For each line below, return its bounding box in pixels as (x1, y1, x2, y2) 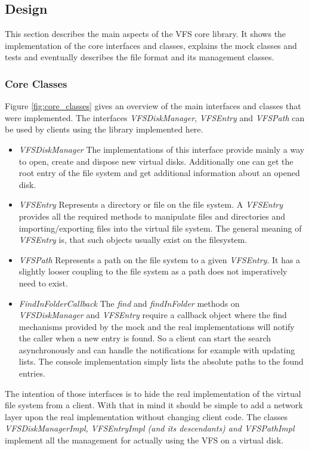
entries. (18, 367, 45, 380)
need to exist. (18, 276, 68, 289)
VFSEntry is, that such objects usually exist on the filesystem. (18, 233, 248, 246)
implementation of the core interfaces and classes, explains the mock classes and (5, 39, 297, 51)
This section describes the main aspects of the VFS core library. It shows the (5, 27, 286, 40)
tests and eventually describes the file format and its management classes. (5, 51, 274, 63)
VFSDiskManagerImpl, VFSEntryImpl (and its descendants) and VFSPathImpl (5, 422, 295, 434)
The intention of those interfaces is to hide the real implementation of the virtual (5, 387, 301, 399)
